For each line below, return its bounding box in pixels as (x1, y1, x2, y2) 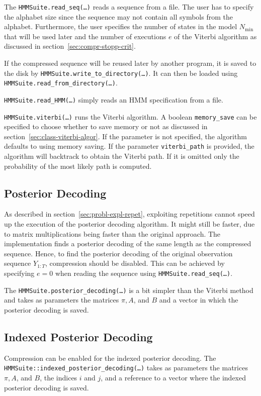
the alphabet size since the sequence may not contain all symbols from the (4, 11, 233, 22)
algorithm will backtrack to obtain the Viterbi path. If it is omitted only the (4, 151, 239, 161)
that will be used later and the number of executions (4, 31, 166, 41)
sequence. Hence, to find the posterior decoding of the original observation (4, 248, 233, 258)
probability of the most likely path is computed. (4, 160, 152, 171)
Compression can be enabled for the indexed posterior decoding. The (4, 352, 216, 363)
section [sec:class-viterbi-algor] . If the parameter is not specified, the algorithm (4, 131, 247, 141)
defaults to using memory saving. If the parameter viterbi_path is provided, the (4, 141, 254, 151)
